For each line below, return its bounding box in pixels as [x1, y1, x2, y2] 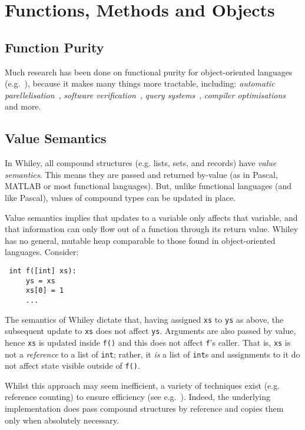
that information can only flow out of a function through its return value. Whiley [5, 223, 299, 235]
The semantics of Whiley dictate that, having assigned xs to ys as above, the [5, 313, 284, 325]
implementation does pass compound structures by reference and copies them [5, 402, 284, 414]
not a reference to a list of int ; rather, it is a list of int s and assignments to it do [5, 348, 300, 360]
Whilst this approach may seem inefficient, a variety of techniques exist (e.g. [5, 379, 280, 391]
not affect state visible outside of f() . [5, 359, 140, 372]
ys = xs [25, 276, 55, 285]
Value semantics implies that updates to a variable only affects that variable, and [5, 211, 298, 223]
